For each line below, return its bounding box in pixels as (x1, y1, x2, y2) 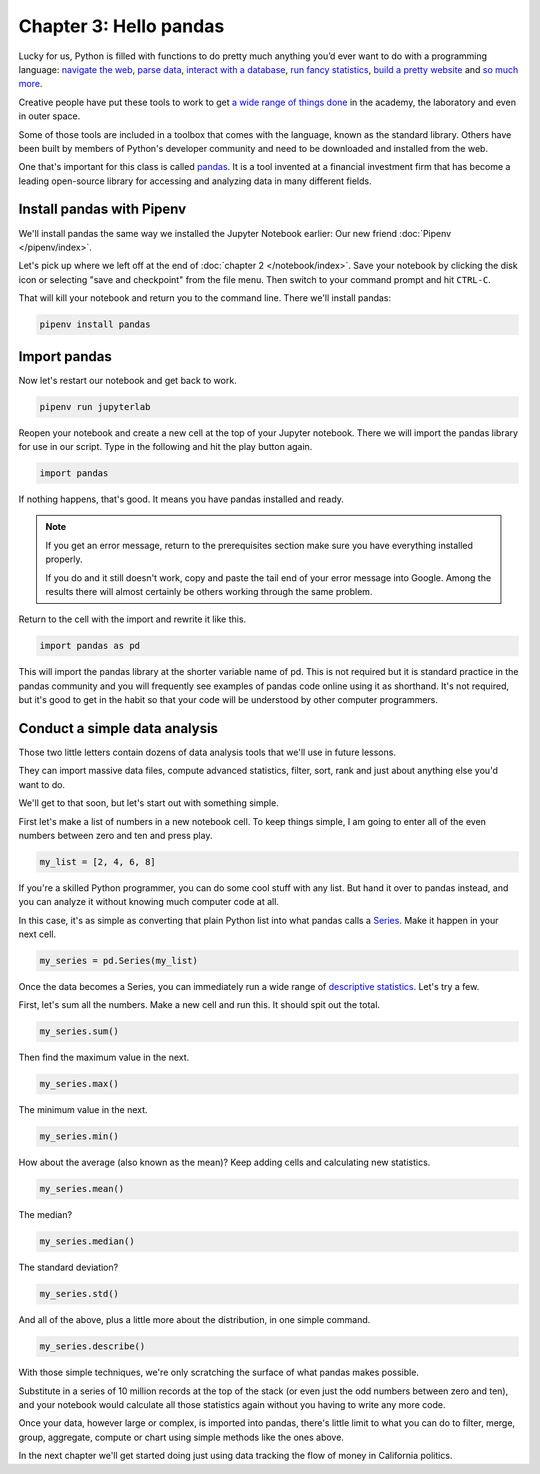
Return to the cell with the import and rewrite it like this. (18, 613, 247, 625)
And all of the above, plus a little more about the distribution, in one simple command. (18, 1314, 371, 1326)
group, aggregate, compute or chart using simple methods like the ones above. (18, 1431, 345, 1443)
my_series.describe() (39, 1341, 146, 1352)
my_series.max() (39, 1078, 120, 1090)
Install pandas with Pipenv (18, 201, 187, 218)
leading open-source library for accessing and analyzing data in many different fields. (18, 175, 372, 187)
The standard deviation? (18, 1261, 119, 1274)
